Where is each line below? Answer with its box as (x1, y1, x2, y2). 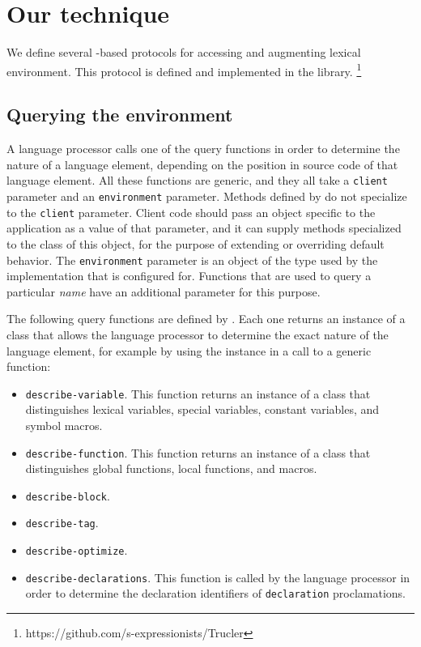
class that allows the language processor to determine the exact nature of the (6, 326, 389, 343)
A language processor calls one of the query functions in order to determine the (6, 140, 400, 157)
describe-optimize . (25, 542, 128, 559)
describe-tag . (25, 514, 99, 531)
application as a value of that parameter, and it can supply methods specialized (6, 219, 402, 236)
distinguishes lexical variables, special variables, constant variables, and (25, 401, 380, 418)
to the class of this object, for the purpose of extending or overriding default (6, 235, 385, 252)
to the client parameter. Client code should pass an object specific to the (6, 203, 376, 220)
